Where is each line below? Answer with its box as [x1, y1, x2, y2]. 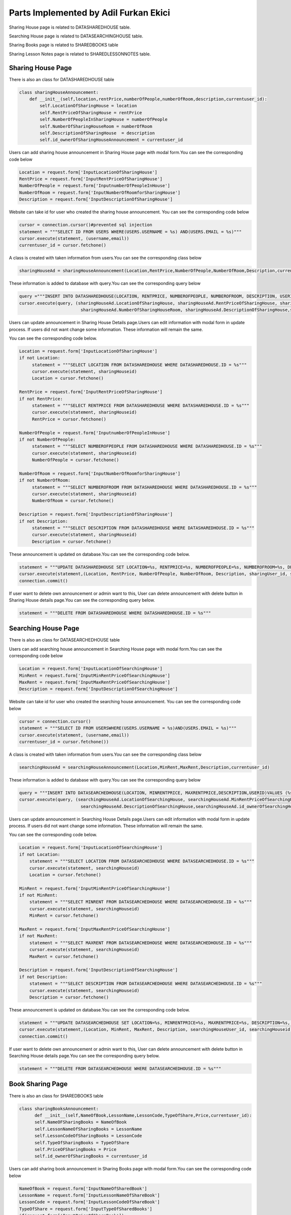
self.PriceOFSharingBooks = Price [34, 1146, 116, 1152]
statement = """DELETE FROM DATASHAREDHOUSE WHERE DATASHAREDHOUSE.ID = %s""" [19, 610, 211, 616]
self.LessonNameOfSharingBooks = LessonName [34, 1126, 143, 1132]
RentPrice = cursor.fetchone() [32, 416, 107, 422]
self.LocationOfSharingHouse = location [39, 103, 137, 109]
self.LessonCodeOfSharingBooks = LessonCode [34, 1133, 143, 1139]
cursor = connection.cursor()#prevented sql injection [19, 222, 152, 228]
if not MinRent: [19, 892, 58, 898]
